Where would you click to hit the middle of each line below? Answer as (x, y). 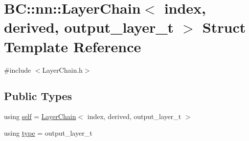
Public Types (38, 96)
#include (18, 70)
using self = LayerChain (40, 116)
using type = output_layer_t (48, 132)
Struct (224, 27)
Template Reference (73, 46)
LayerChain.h (62, 70)
